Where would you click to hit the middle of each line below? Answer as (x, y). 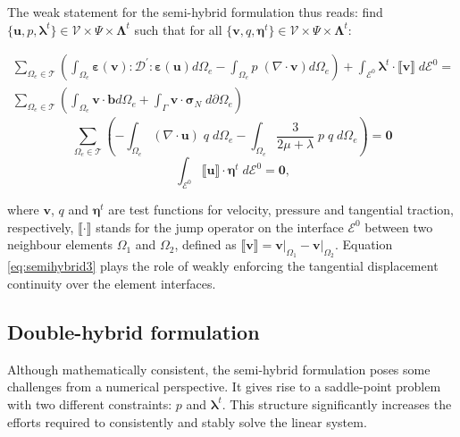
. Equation (364, 244)
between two (399, 227)
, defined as (205, 244)
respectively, (41, 227)
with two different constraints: (90, 403)
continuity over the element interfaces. (112, 283)
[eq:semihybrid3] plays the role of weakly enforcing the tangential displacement (223, 266)
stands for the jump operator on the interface (220, 227)
